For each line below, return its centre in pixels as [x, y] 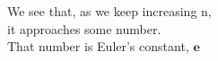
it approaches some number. [84, 28]
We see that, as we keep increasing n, [109, 11]
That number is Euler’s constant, [98, 46]
